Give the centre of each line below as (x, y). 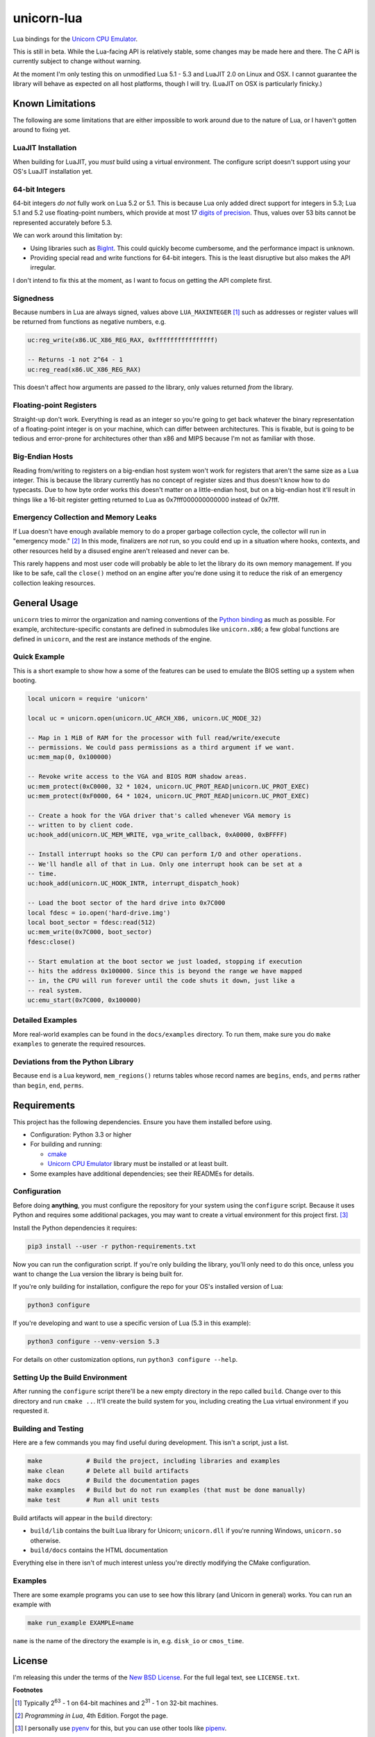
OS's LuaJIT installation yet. (53, 171)
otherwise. (45, 1540)
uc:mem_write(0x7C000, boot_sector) (90, 932)
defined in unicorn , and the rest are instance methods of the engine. (112, 639)
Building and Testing (48, 1429)
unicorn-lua (48, 18)
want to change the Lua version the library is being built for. (98, 1274)
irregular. (43, 267)
